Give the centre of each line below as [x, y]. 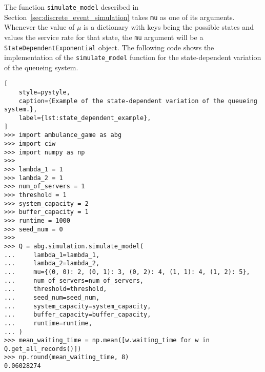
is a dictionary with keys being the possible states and [169, 27]
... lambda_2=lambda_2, [52, 263]
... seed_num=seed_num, [52, 297]
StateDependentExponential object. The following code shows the [109, 47]
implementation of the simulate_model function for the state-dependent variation [133, 57]
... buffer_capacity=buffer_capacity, [78, 315]
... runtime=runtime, [48, 323]
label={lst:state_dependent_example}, [85, 118]
